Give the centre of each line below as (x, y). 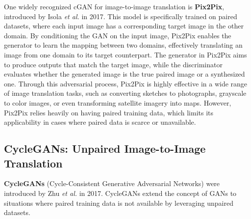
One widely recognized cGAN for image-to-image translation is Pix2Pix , (114, 6)
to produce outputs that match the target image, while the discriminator (113, 64)
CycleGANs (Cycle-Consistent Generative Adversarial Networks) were (112, 183)
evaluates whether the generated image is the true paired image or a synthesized (125, 74)
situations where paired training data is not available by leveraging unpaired (119, 203)
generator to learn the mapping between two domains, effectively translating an (123, 45)
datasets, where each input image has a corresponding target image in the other (124, 26)
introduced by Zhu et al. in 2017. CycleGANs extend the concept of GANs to (120, 193)
